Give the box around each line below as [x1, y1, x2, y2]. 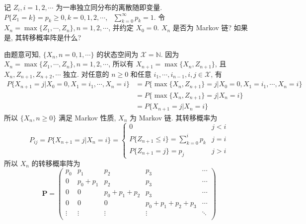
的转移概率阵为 [31, 158, 80, 168]
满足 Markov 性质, [58, 112, 116, 122]
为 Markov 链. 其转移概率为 [130, 112, 218, 122]
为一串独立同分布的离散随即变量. [56, 2, 162, 12]
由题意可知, [4, 49, 41, 59]
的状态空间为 [96, 49, 139, 59]
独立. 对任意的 [63, 68, 109, 79]
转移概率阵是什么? [22, 32, 81, 42]
